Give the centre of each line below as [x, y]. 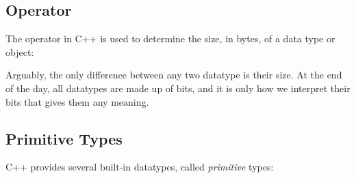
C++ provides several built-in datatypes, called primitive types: [140, 167]
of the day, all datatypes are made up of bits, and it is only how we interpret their [178, 88]
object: [20, 51]
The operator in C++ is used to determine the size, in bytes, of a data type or [170, 39]
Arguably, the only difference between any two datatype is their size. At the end [174, 75]
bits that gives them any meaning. [77, 101]
